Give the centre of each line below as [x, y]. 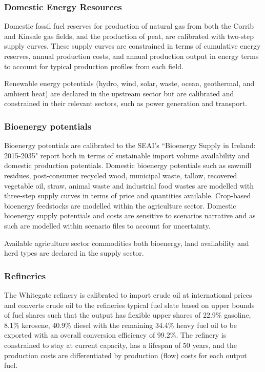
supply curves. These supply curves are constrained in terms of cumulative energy [132, 46]
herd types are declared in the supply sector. [74, 253]
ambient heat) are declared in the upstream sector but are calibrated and [119, 93]
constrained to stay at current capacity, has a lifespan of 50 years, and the [120, 345]
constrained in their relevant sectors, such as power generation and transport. [126, 103]
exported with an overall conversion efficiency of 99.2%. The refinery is [115, 335]
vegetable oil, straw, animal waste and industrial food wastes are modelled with [129, 185]
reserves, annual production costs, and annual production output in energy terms [131, 56]
